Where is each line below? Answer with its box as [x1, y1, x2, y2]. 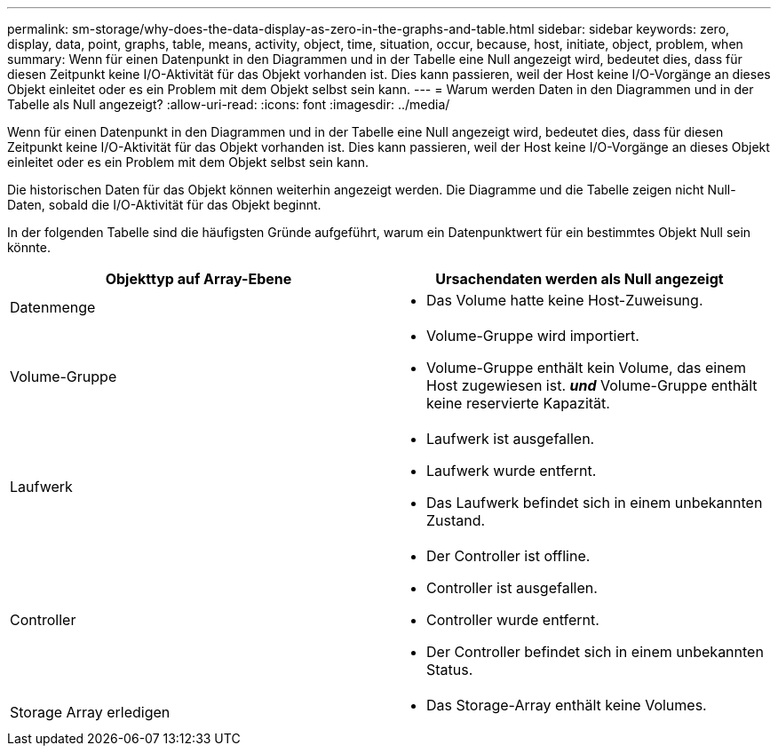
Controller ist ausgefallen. [426, 579, 598, 597]
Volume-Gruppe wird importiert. [426, 327, 639, 345]
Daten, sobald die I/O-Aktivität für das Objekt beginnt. [7, 197, 322, 212]
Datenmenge [10, 298, 96, 316]
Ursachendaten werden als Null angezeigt [435, 270, 724, 288]
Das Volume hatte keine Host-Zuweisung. [426, 291, 703, 309]
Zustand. [426, 511, 486, 529]
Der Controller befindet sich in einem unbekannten [426, 643, 764, 661]
